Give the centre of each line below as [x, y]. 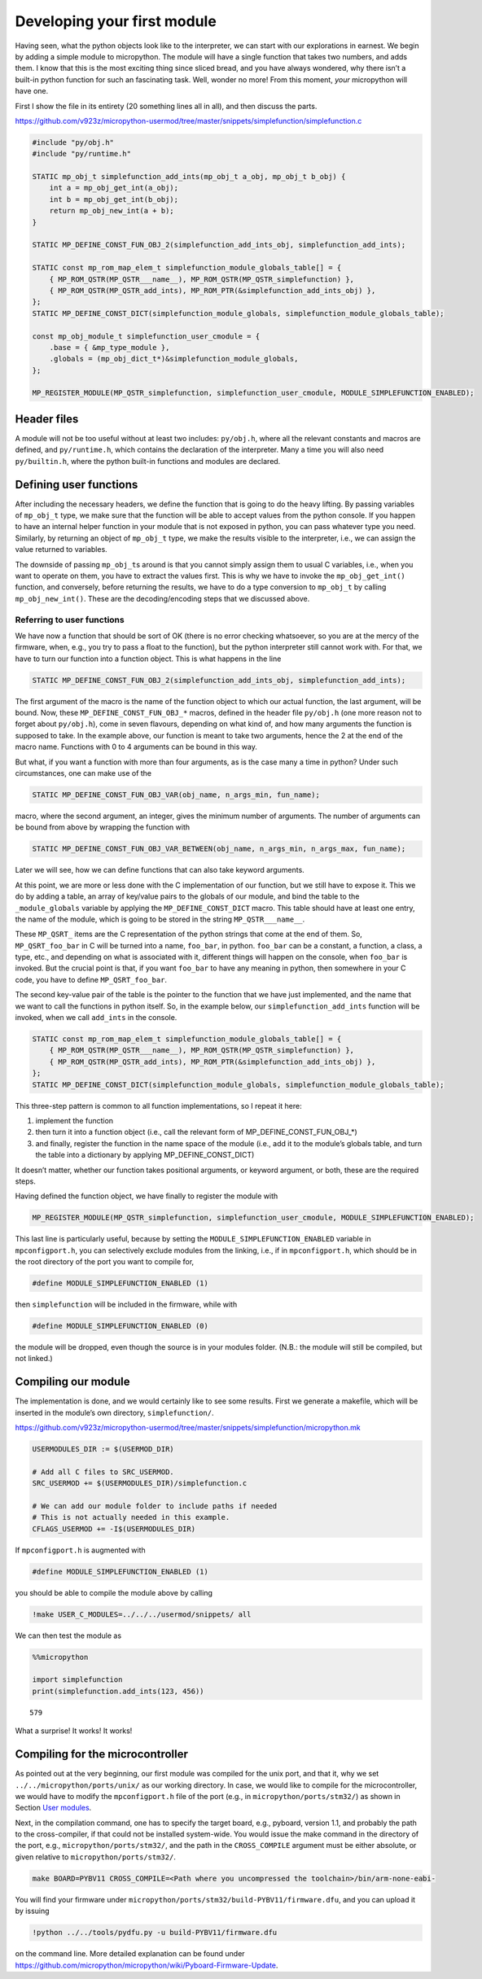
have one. [32, 91]
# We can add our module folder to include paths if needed [155, 1506]
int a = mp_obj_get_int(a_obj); [114, 188]
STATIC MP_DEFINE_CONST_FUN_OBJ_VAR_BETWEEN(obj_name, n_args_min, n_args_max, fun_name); [219, 849]
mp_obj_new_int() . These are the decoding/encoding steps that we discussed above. [162, 598]
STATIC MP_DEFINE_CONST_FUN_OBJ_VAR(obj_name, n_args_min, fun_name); [176, 795]
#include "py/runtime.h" [82, 154]
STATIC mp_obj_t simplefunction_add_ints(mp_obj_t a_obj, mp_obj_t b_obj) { [189, 177]
